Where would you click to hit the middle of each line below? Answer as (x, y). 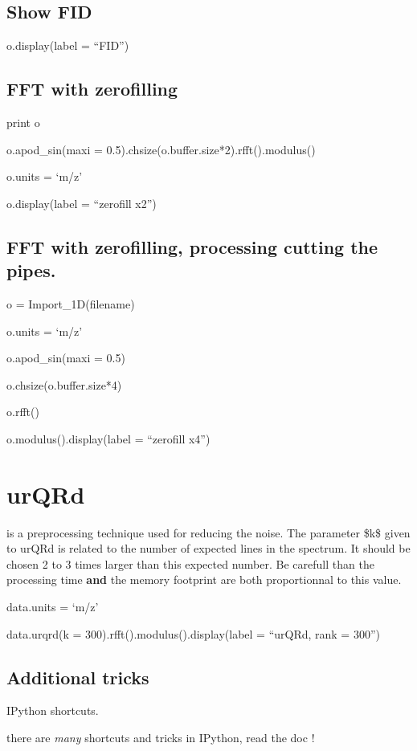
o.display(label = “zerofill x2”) (82, 203)
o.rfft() (23, 412)
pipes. (31, 270)
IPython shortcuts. (53, 710)
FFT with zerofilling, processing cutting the (192, 246)
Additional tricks (78, 677)
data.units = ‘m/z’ (53, 607)
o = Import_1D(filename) (71, 303)
